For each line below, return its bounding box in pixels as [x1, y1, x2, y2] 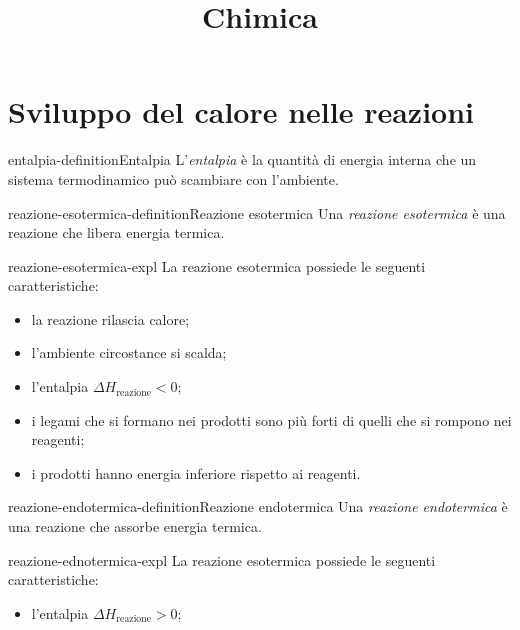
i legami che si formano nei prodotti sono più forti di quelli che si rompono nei [31, 409, 512, 430]
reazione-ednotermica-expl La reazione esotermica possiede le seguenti [8, 549, 436, 570]
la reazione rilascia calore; [31, 308, 190, 329]
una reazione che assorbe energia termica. [8, 516, 262, 537]
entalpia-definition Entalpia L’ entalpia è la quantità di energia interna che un [8, 149, 477, 170]
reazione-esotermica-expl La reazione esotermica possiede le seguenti [8, 255, 426, 276]
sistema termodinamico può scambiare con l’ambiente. [8, 168, 339, 189]
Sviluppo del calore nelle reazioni [8, 91, 475, 132]
